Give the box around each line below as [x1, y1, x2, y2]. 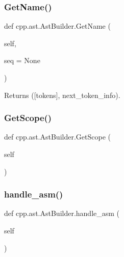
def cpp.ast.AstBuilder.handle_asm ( [4, 208, 120, 219]
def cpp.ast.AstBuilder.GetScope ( [4, 131, 111, 142]
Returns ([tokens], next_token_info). [4, 89, 120, 100]
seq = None [4, 55, 40, 66]
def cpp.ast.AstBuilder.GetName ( [4, 21, 111, 31]
